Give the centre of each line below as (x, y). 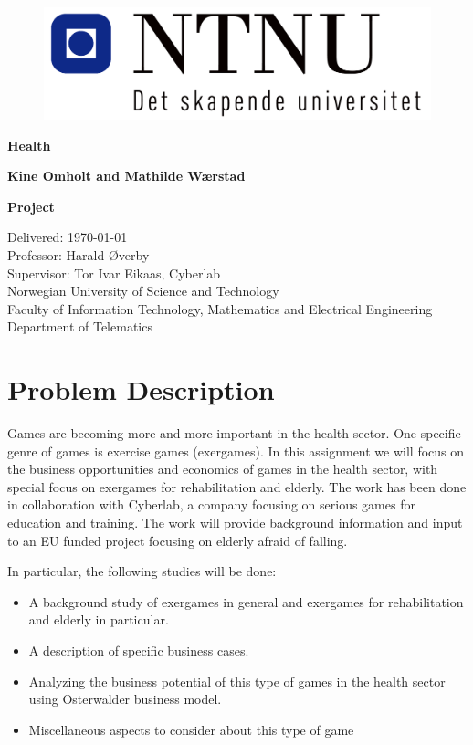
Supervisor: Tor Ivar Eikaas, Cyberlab (114, 273)
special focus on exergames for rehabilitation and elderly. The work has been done (237, 486)
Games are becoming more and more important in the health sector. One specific (234, 433)
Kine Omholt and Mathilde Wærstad (126, 176)
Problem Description (141, 389)
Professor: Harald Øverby (79, 254)
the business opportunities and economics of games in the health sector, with (223, 469)
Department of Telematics (80, 326)
